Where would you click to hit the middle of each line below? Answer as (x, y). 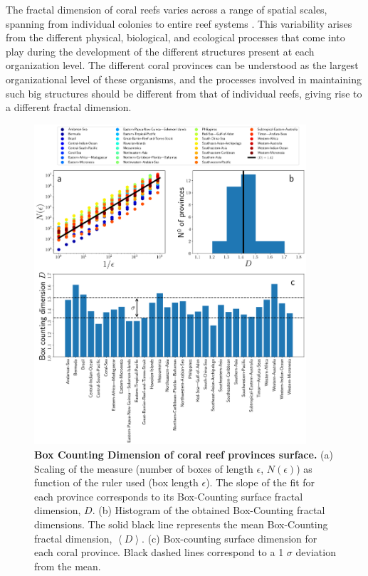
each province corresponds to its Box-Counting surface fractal (169, 496)
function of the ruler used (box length (116, 482)
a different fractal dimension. (69, 107)
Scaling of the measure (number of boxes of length (144, 468)
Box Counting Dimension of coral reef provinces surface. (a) (184, 454)
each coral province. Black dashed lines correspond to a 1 (159, 552)
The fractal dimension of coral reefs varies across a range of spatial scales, (167, 9)
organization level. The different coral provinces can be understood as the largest (182, 65)
